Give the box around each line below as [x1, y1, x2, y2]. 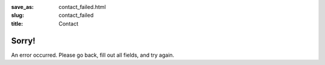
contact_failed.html [58, 4, 107, 10]
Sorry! [11, 36, 36, 46]
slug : [11, 12, 24, 19]
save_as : [11, 4, 34, 10]
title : [11, 20, 23, 27]
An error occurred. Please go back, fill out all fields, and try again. [11, 51, 175, 58]
